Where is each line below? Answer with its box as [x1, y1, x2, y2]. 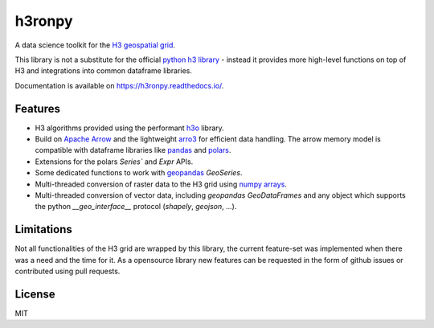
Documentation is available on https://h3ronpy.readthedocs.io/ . [14, 80, 224, 90]
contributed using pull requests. [14, 266, 121, 277]
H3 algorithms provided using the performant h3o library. [35, 123, 224, 133]
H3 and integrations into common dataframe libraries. [14, 66, 193, 76]
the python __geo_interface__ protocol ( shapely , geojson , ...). [35, 202, 237, 211]
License [14, 287, 55, 301]
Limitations [14, 223, 72, 236]
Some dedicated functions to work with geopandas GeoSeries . [35, 168, 243, 178]
